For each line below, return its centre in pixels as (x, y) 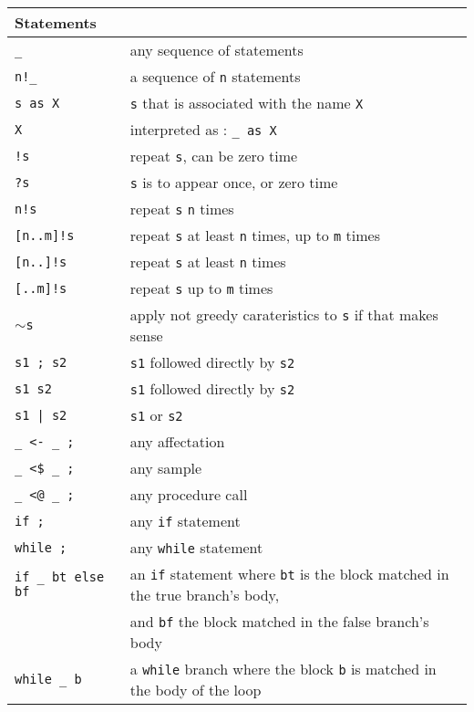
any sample (166, 468)
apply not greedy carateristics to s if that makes (284, 314)
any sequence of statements (216, 50)
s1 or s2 (156, 415)
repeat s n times (182, 209)
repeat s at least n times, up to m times (255, 235)
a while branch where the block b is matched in (283, 669)
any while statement (196, 547)
